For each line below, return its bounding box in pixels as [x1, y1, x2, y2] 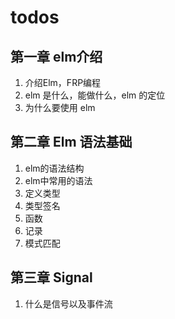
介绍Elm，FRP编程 [24, 77, 102, 88]
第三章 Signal [10, 269, 93, 286]
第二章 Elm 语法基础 [10, 134, 133, 151]
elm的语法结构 [24, 162, 85, 174]
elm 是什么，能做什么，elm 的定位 [24, 89, 166, 101]
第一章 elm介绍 [10, 48, 103, 65]
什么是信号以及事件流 [24, 297, 113, 310]
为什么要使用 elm [24, 102, 96, 113]
